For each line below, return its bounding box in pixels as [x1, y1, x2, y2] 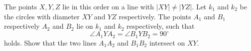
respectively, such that [126, 21, 195, 31]
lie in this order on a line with [62, 1, 154, 11]
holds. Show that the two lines [4, 37, 97, 48]
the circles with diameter [4, 11, 80, 21]
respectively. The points [119, 11, 191, 21]
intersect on [149, 37, 185, 48]
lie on [76, 21, 93, 31]
